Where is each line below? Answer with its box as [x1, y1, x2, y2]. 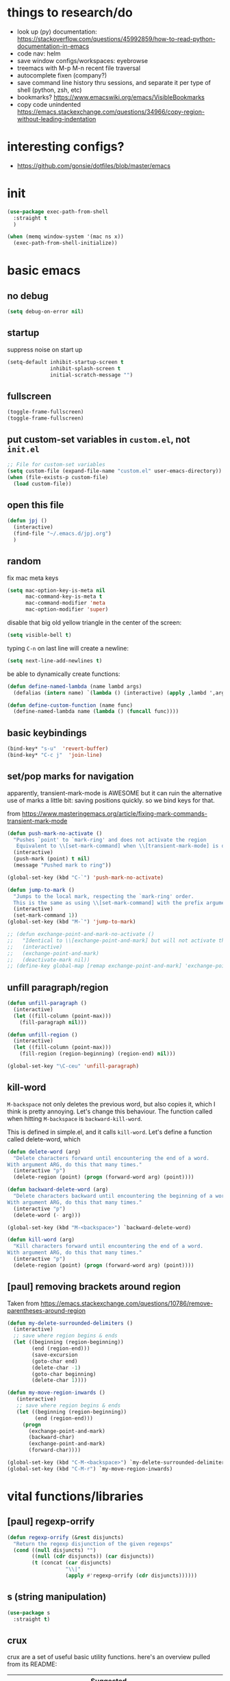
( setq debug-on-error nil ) [7, 309, 84, 315]
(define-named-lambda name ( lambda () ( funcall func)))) [13, 708, 179, 715]
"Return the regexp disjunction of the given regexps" [13, 1540, 173, 1547]
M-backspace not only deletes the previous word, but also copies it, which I [7, 1100, 216, 1108]
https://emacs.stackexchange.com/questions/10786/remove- [40, 1299, 214, 1307]
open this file [7, 499, 64, 511]
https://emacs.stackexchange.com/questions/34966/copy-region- [16, 108, 205, 116]
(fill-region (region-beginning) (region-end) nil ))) [19, 1050, 176, 1057]
